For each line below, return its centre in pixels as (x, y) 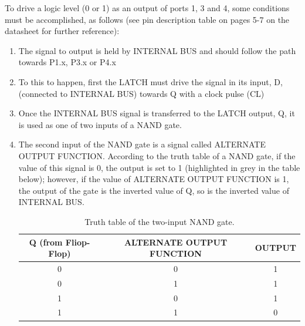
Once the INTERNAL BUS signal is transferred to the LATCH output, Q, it (157, 113)
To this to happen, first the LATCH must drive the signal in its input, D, (150, 81)
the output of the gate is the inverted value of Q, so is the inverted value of (154, 190)
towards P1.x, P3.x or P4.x (67, 62)
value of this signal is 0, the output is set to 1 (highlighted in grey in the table (159, 167)
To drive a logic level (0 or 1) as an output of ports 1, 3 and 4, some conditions (147, 8)
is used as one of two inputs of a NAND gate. (100, 124)
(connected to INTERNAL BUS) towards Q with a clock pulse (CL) (141, 93)
